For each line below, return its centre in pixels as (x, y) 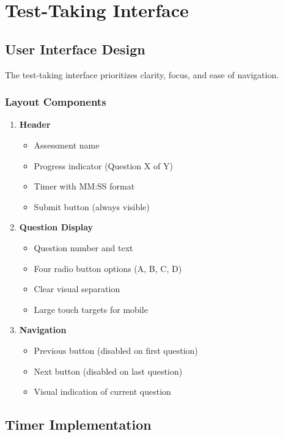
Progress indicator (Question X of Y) (103, 165)
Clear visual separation (77, 289)
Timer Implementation (78, 424)
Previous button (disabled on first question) (116, 350)
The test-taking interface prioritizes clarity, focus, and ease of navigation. (142, 74)
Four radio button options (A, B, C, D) (108, 268)
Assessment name (67, 145)
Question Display (56, 227)
